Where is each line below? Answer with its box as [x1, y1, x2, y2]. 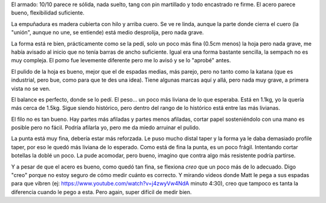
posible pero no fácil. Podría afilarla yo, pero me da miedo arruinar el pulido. [11, 124, 200, 131]
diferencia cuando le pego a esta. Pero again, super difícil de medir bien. [11, 188, 192, 196]
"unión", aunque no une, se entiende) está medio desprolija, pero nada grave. [11, 29, 204, 36]
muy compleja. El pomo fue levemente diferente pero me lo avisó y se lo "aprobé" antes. [11, 57, 231, 64]
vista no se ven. [11, 85, 51, 92]
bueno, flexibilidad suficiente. [11, 9, 85, 16]
